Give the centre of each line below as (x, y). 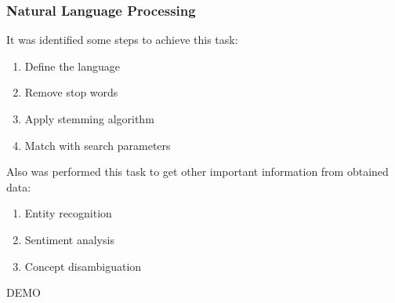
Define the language (72, 66)
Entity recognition (68, 213)
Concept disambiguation (83, 266)
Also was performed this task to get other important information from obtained (197, 172)
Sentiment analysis (69, 239)
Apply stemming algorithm (89, 119)
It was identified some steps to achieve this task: (122, 40)
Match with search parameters (98, 145)
